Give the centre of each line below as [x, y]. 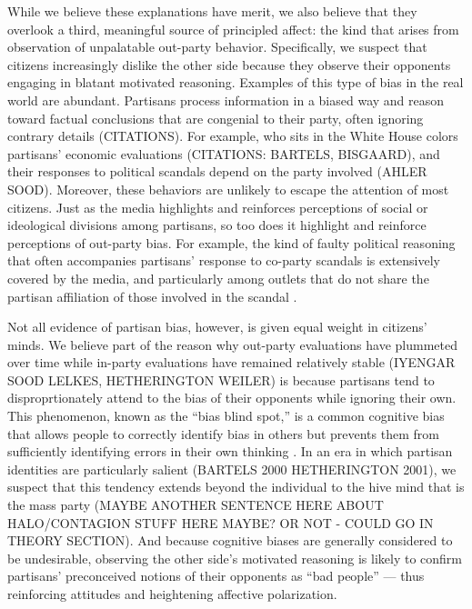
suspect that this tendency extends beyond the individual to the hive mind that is [236, 487]
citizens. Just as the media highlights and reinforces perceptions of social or [218, 207]
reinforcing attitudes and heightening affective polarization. [172, 594]
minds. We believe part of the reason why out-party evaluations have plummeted [233, 344]
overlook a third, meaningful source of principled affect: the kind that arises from [233, 29]
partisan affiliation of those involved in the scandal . [152, 296]
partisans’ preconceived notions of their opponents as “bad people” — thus [216, 576]
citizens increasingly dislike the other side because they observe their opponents [229, 64]
